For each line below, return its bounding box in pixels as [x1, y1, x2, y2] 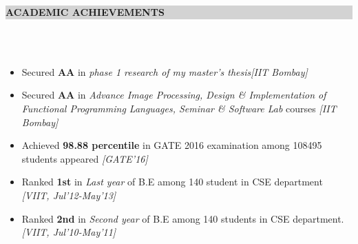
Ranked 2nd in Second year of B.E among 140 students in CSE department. [21, 211, 344, 225]
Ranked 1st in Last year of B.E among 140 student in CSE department [21, 174, 323, 189]
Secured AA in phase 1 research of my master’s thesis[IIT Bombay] [21, 64, 308, 79]
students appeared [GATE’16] [21, 151, 148, 165]
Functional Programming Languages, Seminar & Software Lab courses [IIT [21, 101, 337, 115]
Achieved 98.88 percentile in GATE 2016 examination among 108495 [21, 138, 322, 152]
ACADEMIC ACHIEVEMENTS [6, 5, 165, 19]
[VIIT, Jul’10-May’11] [21, 225, 116, 239]
